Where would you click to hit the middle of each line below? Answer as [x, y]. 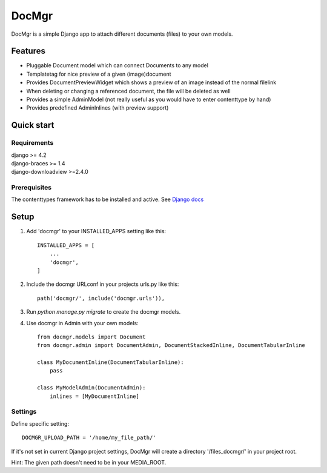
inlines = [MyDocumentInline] [94, 396]
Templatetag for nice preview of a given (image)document [99, 74]
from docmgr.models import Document [91, 337]
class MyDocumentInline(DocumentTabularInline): [111, 362]
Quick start [33, 125]
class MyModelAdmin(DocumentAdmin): [91, 388]
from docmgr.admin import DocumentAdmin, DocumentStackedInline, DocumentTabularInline [171, 346]
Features [28, 51]
